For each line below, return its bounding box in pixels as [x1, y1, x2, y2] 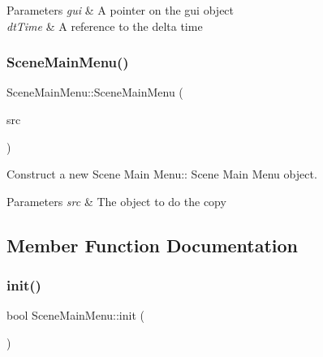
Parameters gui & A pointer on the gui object [6, 2, 235, 18]
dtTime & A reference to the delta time [6, 17, 203, 34]
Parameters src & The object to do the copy [6, 192, 226, 209]
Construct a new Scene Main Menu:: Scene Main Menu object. [6, 166, 317, 183]
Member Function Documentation [6, 232, 299, 257]
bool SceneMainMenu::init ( [6, 307, 144, 324]
